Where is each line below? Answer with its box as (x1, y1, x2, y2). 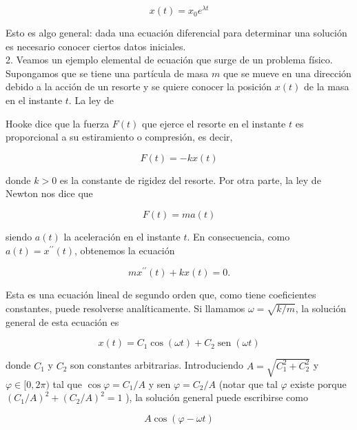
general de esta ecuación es (6, 314, 119, 329)
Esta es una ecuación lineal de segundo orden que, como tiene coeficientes (6, 287, 316, 302)
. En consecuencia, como (187, 229, 290, 244)
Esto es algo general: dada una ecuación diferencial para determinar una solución (6, 25, 347, 40)
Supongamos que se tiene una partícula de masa (6, 65, 209, 80)
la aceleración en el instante (63, 229, 181, 244)
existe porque (290, 376, 347, 391)
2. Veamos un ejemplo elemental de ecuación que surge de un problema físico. (6, 52, 333, 67)
